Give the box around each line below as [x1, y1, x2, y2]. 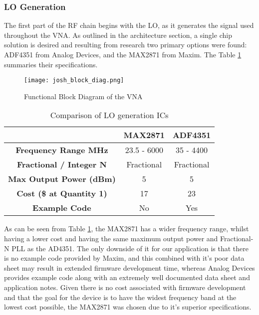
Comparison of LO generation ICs [50, 109, 169, 121]
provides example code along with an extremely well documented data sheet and [4, 272, 250, 283]
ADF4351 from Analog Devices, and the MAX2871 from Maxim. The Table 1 [4, 49, 242, 59]
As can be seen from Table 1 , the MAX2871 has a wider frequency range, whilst [4, 223, 249, 234]
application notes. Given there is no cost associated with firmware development [4, 282, 246, 292]
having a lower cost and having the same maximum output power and [4, 233, 218, 244]
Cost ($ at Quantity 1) [16, 187, 107, 199]
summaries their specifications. [4, 59, 98, 69]
